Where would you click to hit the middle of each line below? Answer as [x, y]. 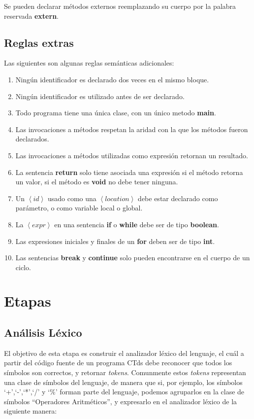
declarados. [32, 139]
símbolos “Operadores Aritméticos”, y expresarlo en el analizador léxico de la [121, 401]
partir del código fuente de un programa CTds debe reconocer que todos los [118, 363]
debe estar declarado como [178, 198]
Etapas [28, 301]
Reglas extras [39, 42]
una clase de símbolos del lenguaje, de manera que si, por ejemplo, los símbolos [123, 382]
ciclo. [23, 267]
